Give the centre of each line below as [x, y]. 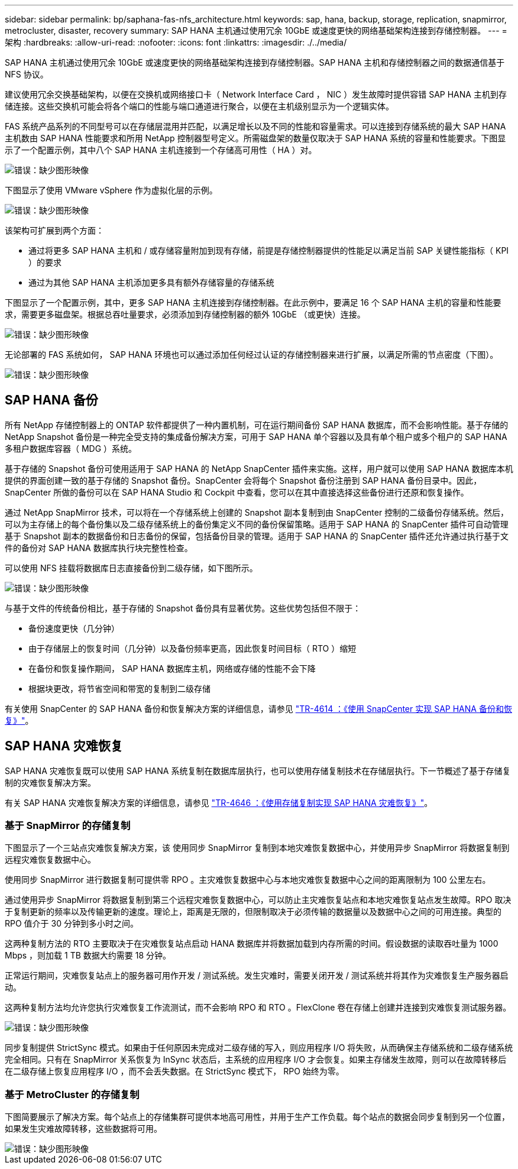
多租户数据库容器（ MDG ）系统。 [71, 448]
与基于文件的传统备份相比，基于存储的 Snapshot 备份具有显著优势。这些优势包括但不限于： [183, 608]
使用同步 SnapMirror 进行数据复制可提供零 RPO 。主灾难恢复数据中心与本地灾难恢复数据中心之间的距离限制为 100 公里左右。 [248, 880]
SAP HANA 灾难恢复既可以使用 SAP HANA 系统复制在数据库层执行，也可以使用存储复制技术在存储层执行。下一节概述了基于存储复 [258, 770]
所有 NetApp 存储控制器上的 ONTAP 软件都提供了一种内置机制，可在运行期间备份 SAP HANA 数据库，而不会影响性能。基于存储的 [257, 425]
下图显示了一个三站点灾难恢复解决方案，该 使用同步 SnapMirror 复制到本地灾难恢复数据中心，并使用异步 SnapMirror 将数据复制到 [257, 848]
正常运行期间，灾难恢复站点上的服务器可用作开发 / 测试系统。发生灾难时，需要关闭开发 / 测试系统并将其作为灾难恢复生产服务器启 [257, 976]
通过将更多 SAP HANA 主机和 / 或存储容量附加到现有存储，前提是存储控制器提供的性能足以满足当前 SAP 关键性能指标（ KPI [269, 250]
